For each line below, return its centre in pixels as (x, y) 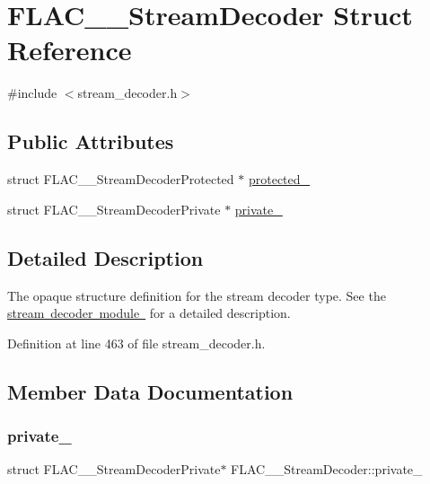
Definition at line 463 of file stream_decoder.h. (136, 343)
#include (32, 93)
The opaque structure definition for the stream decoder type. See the (197, 295)
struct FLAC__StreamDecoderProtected (121, 179)
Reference (70, 50)
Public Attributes (91, 141)
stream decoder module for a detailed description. (149, 313)
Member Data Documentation (150, 391)
